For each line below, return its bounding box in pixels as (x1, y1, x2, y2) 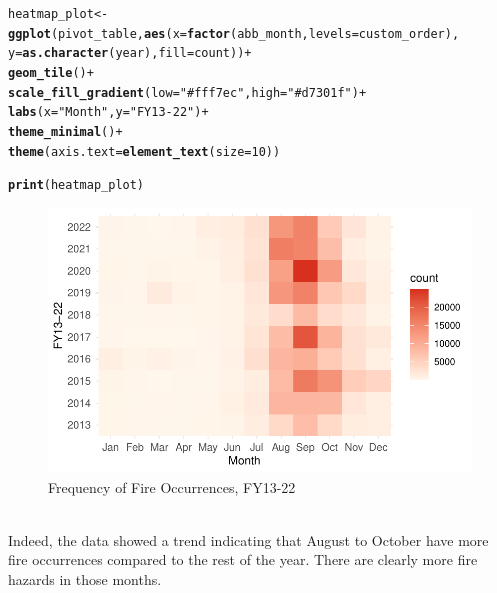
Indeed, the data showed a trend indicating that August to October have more (8, 529, 489, 550)
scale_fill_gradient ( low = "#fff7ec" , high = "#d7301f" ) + (8, 85, 367, 100)
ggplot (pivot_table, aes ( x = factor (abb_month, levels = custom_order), (8, 26, 460, 41)
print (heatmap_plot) (8, 178, 145, 193)
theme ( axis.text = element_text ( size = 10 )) (8, 144, 281, 159)
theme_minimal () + (8, 124, 123, 139)
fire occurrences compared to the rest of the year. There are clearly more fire (8, 549, 478, 570)
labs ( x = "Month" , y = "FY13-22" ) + (8, 105, 209, 120)
